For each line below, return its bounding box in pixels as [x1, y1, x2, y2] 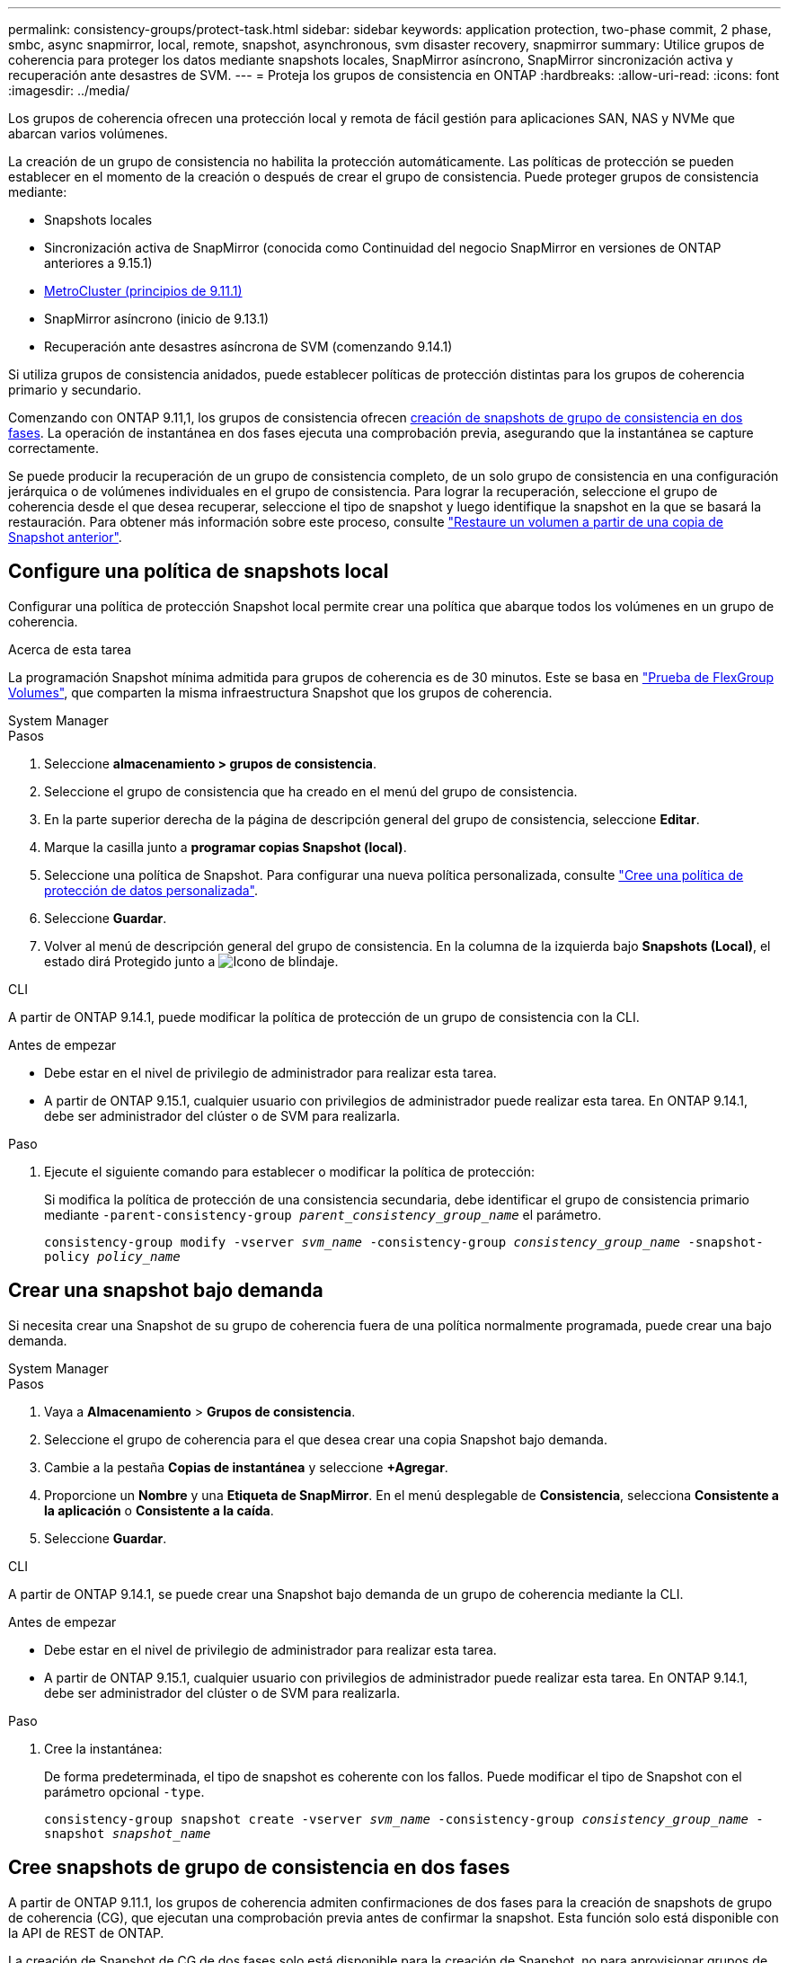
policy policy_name [44, 1248, 181, 1264]
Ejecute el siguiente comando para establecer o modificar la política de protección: [44, 1163, 536, 1179]
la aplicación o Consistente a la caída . [44, 1502, 274, 1518]
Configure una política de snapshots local [8, 560, 389, 583]
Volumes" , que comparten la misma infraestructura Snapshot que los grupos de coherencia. [8, 684, 553, 700]
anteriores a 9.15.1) [44, 255, 153, 271]
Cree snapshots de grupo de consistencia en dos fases [8, 1856, 510, 1879]
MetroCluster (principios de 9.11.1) [44, 283, 243, 298]
